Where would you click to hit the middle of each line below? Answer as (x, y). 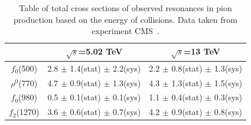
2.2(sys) (127, 68)
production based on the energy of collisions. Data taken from (125, 19)
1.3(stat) (187, 82)
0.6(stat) (85, 112)
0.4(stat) (187, 97)
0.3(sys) (228, 97)
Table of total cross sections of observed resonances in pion (125, 8)
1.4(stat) (85, 68)
